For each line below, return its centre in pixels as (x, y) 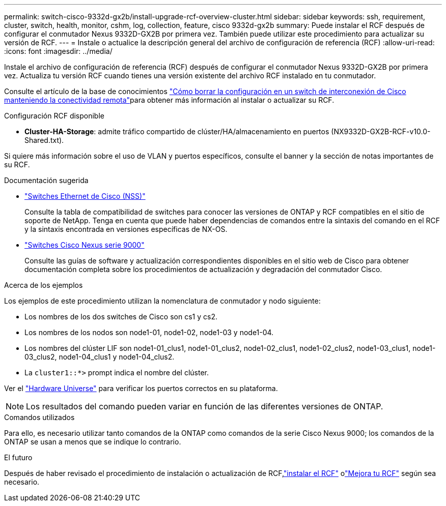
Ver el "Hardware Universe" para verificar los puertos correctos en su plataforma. (141, 388)
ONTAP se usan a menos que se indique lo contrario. (93, 442)
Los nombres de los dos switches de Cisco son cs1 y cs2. (121, 317)
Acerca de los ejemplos (44, 285)
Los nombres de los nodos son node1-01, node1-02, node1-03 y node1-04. (149, 332)
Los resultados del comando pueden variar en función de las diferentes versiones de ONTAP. (205, 406)
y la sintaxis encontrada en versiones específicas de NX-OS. (126, 229)
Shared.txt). (44, 140)
